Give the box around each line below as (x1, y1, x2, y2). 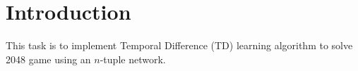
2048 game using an (6, 51, 91, 66)
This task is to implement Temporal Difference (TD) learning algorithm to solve (6, 38, 353, 53)
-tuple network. (100, 51, 166, 66)
